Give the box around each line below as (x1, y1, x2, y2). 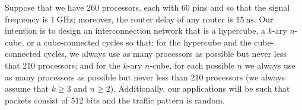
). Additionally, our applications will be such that (110, 82, 290, 95)
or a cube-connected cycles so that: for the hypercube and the (26, 35, 252, 48)
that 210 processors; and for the (5, 59, 120, 71)
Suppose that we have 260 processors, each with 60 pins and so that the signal (5, 1, 290, 13)
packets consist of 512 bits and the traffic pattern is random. (5, 93, 225, 106)
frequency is (5, 12, 48, 25)
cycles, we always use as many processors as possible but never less (43, 47, 287, 60)
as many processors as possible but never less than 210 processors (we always (5, 70, 285, 83)
